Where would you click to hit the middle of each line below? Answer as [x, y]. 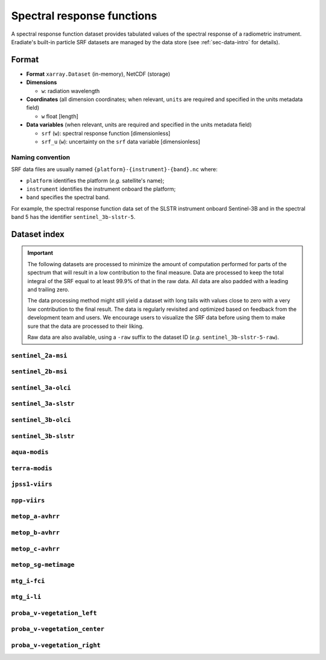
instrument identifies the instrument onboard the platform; [101, 189]
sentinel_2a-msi [39, 355]
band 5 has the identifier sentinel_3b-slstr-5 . [73, 217]
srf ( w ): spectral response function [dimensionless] [106, 133]
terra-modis [32, 468]
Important [40, 253]
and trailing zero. [48, 290]
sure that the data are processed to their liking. [86, 326]
